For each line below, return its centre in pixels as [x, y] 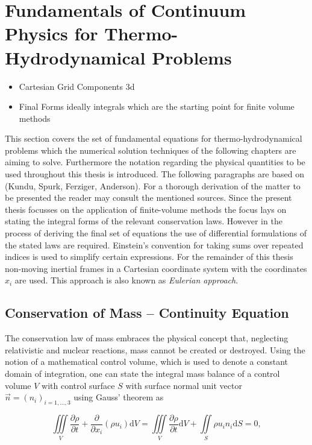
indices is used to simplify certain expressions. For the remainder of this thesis [149, 257]
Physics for [51, 33]
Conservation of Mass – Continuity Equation [147, 313]
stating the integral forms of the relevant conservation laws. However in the [144, 221]
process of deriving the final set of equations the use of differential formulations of [156, 233]
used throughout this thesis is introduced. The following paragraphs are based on [154, 174]
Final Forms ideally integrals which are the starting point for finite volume [157, 106]
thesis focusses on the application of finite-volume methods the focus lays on [146, 209]
